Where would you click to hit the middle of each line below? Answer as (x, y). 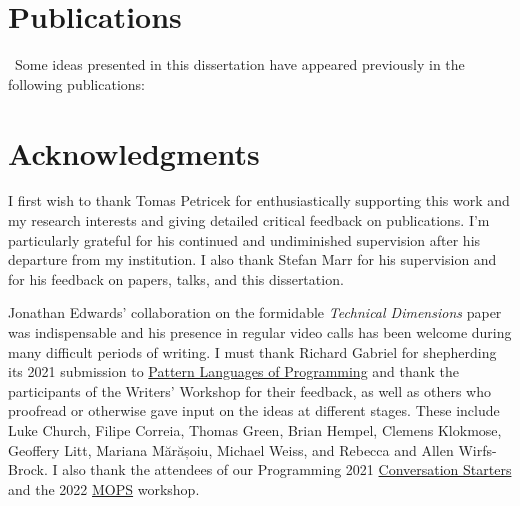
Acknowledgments (134, 152)
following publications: (77, 83)
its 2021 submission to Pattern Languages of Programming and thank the (234, 371)
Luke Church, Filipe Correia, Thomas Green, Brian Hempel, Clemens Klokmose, (255, 429)
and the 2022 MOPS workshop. (104, 488)
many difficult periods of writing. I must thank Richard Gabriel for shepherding (252, 351)
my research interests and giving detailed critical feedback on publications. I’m (249, 220)
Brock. (28, 469)
